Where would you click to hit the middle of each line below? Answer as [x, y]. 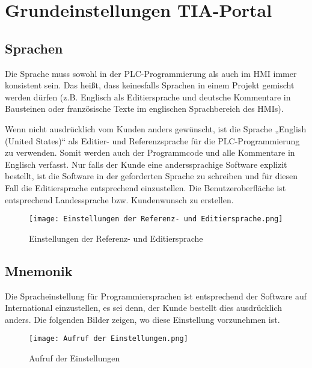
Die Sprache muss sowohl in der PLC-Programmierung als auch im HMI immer [151, 73]
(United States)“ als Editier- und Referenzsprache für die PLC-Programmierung [152, 140]
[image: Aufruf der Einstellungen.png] [109, 339]
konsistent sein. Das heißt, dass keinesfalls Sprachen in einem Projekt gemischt [150, 85]
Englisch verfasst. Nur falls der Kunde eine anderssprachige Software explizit [146, 164]
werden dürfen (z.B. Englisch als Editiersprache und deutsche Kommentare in [148, 97]
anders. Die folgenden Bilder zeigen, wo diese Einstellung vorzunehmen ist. [142, 319]
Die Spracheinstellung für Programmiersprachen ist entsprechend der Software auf [156, 296]
